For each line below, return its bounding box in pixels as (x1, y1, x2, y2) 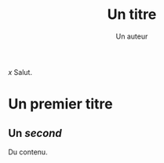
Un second (8, 126, 63, 139)
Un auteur (115, 31, 148, 41)
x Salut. (8, 67, 33, 76)
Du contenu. (8, 147, 49, 157)
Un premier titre (8, 95, 113, 113)
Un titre (107, 6, 157, 24)
